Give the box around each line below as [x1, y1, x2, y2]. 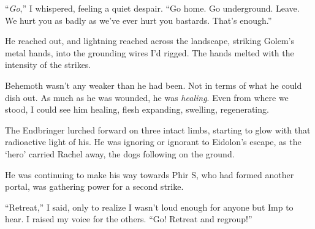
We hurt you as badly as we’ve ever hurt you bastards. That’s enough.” [5, 13, 272, 26]
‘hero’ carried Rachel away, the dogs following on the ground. [5, 147, 235, 160]
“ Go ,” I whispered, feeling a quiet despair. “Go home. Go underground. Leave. [5, 2, 300, 14]
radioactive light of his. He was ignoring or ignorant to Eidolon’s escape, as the [5, 135, 302, 148]
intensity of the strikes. [5, 58, 91, 71]
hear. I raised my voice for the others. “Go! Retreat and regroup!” [5, 212, 252, 225]
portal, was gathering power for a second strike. [5, 180, 184, 193]
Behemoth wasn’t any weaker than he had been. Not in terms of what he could [5, 78, 302, 91]
